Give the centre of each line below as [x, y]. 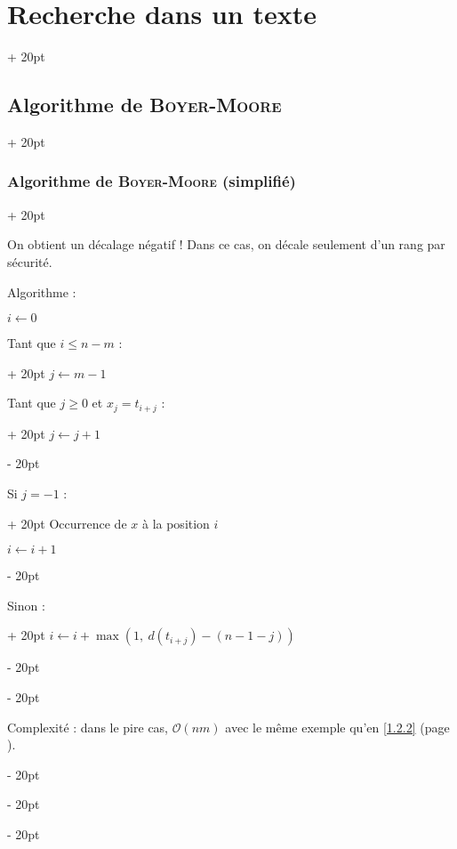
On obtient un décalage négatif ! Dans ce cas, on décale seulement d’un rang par [226, 244]
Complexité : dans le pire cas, [88, 727]
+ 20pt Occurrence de [67, 523]
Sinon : [26, 605]
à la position [176, 523]
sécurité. [30, 261]
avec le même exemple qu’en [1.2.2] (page [337, 727]
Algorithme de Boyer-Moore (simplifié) [152, 181]
